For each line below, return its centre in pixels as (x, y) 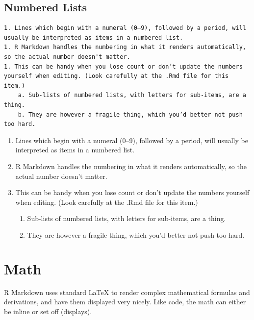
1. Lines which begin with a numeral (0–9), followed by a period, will (125, 28)
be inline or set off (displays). (48, 311)
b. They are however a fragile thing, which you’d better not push (130, 114)
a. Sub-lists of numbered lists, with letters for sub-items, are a (132, 95)
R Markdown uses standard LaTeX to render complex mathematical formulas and (127, 292)
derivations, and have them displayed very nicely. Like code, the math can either (125, 302)
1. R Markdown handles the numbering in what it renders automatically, (125, 47)
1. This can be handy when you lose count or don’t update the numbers (123, 66)
